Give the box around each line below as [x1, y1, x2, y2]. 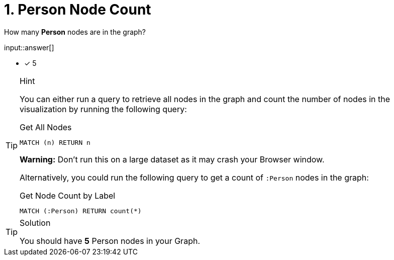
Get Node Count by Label [20, 190, 116, 201]
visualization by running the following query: [20, 104, 187, 114]
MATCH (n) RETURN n [20, 138, 90, 146]
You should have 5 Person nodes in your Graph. [20, 235, 200, 246]
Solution [20, 217, 51, 228]
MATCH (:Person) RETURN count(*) [20, 207, 142, 215]
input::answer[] [4, 43, 54, 52]
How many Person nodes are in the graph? [4, 27, 146, 36]
